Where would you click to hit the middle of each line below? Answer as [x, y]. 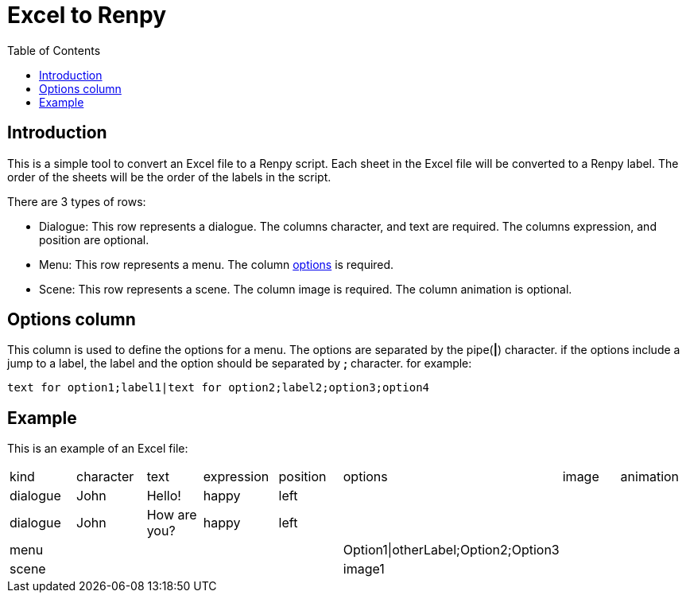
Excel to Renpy [87, 15]
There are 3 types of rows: [77, 201]
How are [172, 515]
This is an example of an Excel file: [98, 449]
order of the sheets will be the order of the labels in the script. [169, 177]
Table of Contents [54, 50]
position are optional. [94, 239]
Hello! [164, 496]
